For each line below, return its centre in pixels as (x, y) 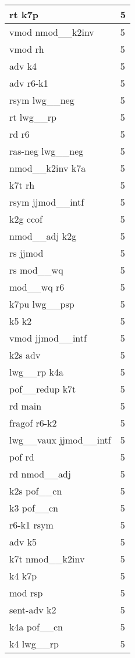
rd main (26, 406)
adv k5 (23, 542)
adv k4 (23, 66)
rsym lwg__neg (42, 100)
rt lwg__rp (33, 117)
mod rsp (26, 593)
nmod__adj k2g (43, 236)
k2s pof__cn (36, 491)
